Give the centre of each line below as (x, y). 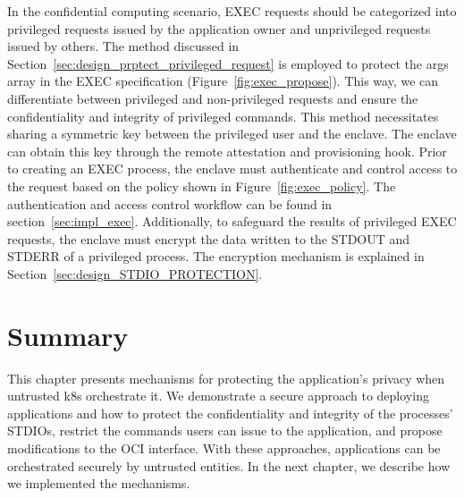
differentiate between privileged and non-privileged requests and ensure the (213, 98)
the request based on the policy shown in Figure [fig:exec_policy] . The (202, 186)
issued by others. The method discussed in (123, 46)
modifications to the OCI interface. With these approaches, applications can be (224, 448)
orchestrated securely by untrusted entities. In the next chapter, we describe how (229, 465)
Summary (68, 335)
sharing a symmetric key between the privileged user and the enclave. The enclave (232, 134)
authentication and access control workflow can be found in (170, 203)
